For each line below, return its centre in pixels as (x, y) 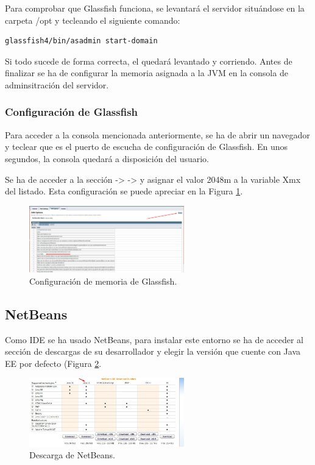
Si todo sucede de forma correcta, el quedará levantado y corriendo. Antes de (149, 61)
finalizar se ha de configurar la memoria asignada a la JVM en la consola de (147, 73)
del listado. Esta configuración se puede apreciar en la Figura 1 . (124, 191)
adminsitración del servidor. (57, 84)
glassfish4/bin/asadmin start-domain (81, 41)
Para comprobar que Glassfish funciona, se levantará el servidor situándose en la (155, 8)
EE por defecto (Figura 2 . (53, 363)
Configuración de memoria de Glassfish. (103, 281)
